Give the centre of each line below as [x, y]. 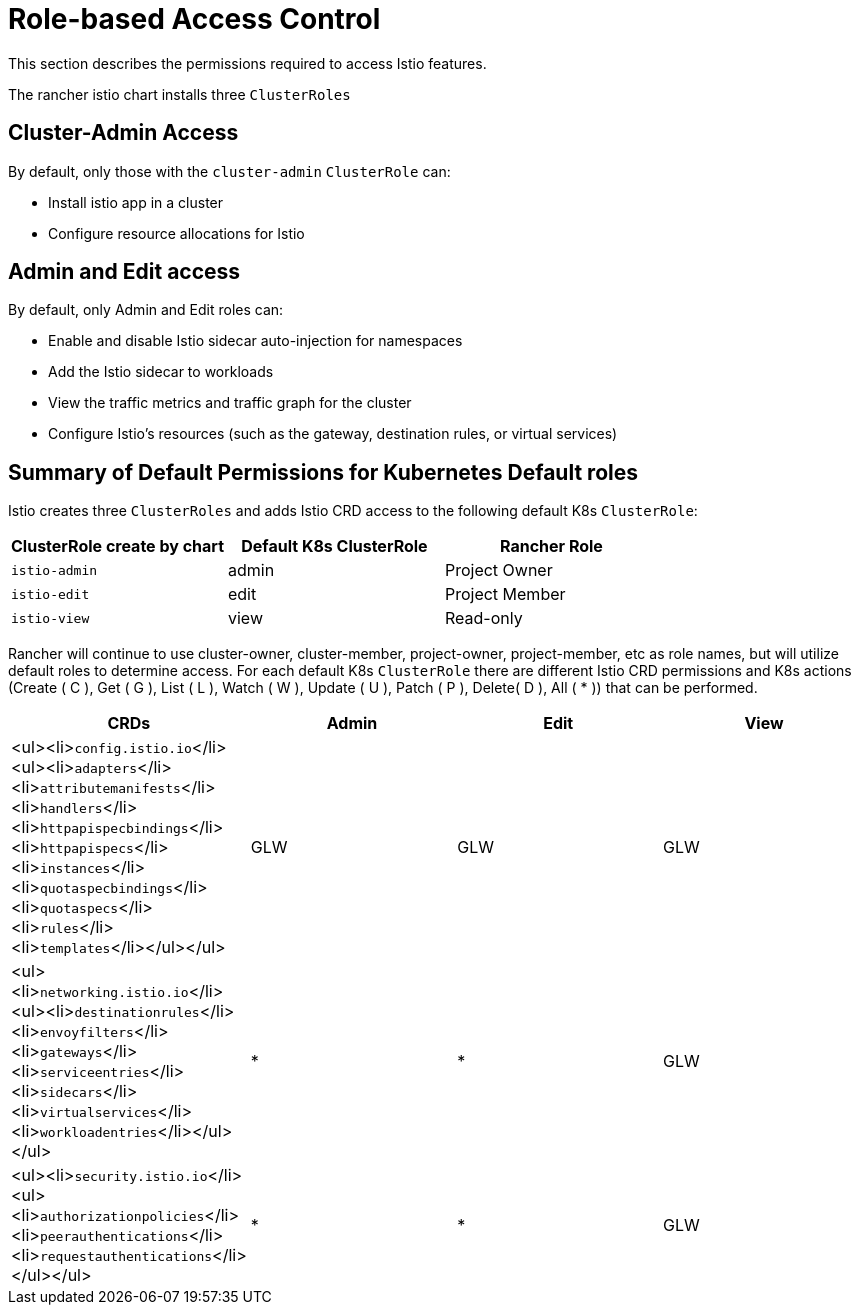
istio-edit [50, 594]
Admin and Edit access [124, 272]
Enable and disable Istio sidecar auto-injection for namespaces [255, 341]
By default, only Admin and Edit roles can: [146, 310]
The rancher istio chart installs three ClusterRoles [179, 94]
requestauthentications [126, 1257]
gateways [71, 1053]
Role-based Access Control [194, 19]
